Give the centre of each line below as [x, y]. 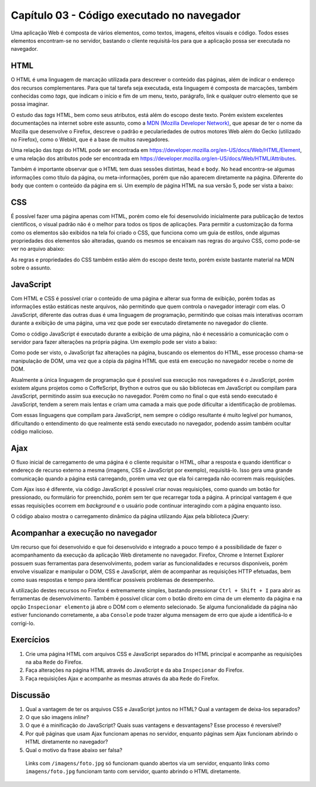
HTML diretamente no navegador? [67, 742]
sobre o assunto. [31, 268]
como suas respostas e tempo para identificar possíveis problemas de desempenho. [113, 579]
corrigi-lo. [23, 623]
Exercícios [30, 640]
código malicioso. [32, 431]
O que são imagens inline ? [57, 717]
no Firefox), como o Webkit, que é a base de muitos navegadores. [90, 139]
